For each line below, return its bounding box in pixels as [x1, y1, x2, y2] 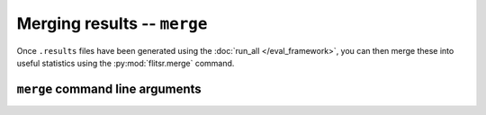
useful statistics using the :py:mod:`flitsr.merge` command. [16, 57, 235, 68]
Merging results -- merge [16, 13, 208, 33]
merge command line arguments [16, 81, 202, 96]
